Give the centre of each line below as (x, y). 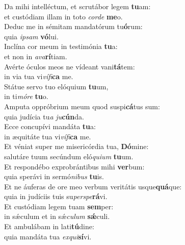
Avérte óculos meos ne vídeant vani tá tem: (70, 66)
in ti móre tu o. (26, 96)
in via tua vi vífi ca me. (39, 76)
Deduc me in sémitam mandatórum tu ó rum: (73, 26)
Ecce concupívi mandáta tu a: (50, 126)
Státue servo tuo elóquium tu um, (56, 86)
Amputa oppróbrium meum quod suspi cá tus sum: (82, 106)
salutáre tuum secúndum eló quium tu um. (69, 156)
